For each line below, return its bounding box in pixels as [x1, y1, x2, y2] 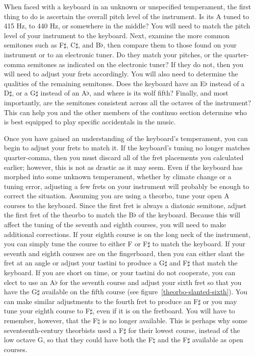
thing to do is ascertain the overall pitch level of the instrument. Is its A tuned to [4, 11, 249, 21]
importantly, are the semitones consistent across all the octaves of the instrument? [4, 97, 251, 107]
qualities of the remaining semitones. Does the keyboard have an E [4, 78, 205, 88]
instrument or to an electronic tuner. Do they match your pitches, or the [4, 49, 223, 59]
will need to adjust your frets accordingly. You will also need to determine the [4, 69, 238, 79]
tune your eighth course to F [4, 306, 90, 316]
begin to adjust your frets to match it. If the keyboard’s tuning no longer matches [4, 142, 250, 153]
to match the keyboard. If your [152, 238, 246, 249]
